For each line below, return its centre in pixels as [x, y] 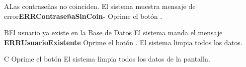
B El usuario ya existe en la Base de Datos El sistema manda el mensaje [113, 33]
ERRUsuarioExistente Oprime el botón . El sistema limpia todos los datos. [123, 42]
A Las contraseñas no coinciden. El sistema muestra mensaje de [100, 6]
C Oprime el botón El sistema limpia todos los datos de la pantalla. [107, 59]
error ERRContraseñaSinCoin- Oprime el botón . [83, 16]
